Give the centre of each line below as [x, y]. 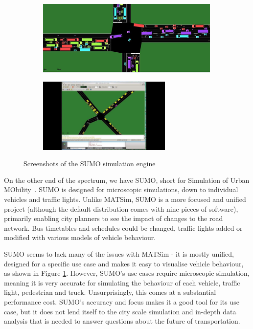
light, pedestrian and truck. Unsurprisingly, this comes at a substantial [110, 292]
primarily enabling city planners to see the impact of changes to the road [114, 218]
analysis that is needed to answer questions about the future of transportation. [122, 321]
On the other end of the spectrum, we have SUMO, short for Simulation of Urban [127, 180]
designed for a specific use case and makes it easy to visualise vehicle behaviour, [124, 263]
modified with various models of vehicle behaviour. [80, 237]
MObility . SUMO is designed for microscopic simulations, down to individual [121, 189]
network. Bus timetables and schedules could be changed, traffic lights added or [123, 228]
